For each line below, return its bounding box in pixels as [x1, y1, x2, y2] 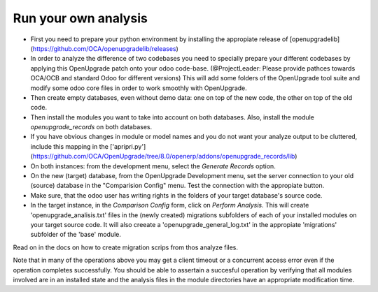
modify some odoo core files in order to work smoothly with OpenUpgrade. [30, 84, 248, 92]
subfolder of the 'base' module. [30, 231, 122, 239]
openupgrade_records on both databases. [30, 123, 153, 131]
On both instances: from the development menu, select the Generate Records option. [30, 161, 276, 170]
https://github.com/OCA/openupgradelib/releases [32, 44, 176, 52]
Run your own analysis [13, 10, 148, 26]
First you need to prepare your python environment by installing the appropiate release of [30, 35, 288, 43]
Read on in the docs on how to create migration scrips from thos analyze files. [13, 243, 238, 251]
